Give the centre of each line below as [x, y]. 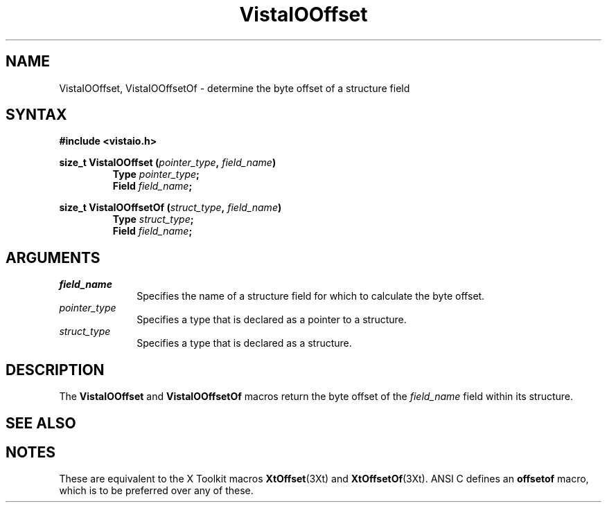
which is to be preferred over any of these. [156, 491]
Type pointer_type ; [156, 174]
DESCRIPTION [55, 370]
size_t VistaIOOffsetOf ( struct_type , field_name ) [170, 208]
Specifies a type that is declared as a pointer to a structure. [272, 320]
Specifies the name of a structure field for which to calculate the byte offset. [311, 296]
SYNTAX [36, 115]
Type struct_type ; [153, 219]
